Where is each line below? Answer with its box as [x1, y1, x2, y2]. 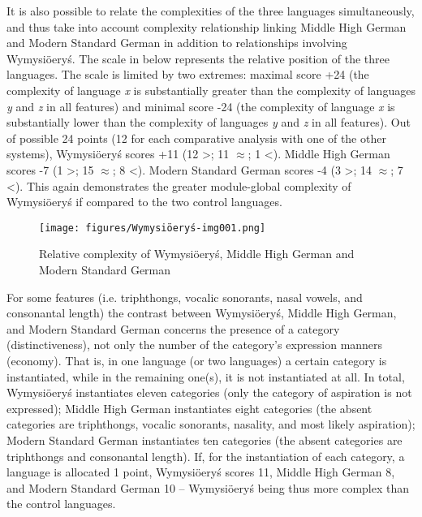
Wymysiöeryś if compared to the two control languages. [6, 193, 282, 210]
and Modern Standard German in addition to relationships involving [6, 34, 347, 51]
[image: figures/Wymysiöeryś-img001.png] [39, 222, 266, 234]
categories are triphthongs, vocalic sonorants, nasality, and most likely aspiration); [6, 416, 416, 433]
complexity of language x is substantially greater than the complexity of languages [6, 81, 416, 98]
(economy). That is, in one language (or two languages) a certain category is [6, 351, 387, 368]
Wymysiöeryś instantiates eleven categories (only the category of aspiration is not [6, 384, 412, 401]
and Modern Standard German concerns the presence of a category [6, 320, 340, 337]
